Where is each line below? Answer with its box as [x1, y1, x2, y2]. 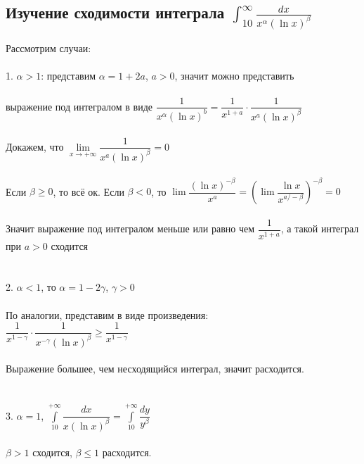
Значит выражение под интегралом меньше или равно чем [6, 221, 255, 236]
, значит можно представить [174, 68, 294, 83]
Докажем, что [6, 139, 64, 153]
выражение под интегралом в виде [6, 99, 153, 113]
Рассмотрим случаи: [6, 41, 91, 56]
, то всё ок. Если [53, 184, 124, 198]
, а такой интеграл [280, 221, 359, 236]
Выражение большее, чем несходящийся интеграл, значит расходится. [6, 361, 304, 376]
